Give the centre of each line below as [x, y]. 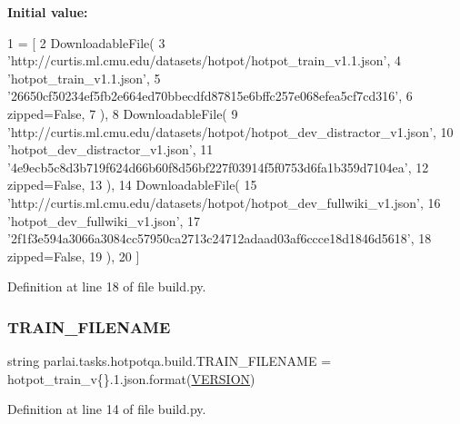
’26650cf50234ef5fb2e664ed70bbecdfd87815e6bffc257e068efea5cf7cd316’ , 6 [210, 96]
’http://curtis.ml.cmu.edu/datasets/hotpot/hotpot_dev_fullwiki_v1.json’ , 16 [224, 202]
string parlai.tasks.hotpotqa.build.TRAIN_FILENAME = [170, 361]
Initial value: [48, 12]
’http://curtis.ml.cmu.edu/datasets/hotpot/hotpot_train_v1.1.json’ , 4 [204, 60]
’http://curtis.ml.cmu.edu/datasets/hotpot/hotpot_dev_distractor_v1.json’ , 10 [230, 131]
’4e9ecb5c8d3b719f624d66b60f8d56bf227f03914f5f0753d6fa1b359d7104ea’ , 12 [218, 167]
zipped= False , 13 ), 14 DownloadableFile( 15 [132, 185]
